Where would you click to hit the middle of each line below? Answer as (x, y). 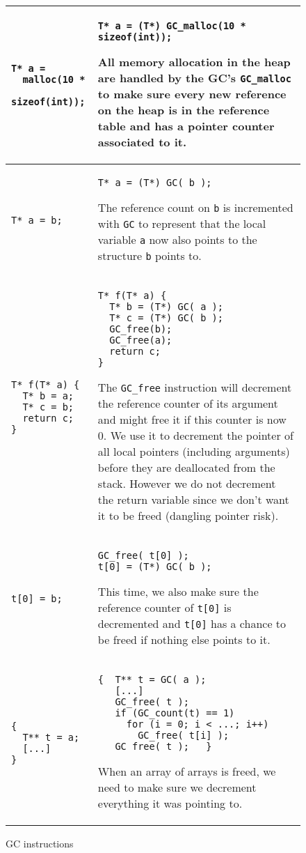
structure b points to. (150, 255)
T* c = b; (48, 407)
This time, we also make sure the (178, 591)
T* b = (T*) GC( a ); (166, 307)
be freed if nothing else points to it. (184, 639)
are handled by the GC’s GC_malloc (194, 78)
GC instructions (40, 843)
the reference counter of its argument (188, 403)
